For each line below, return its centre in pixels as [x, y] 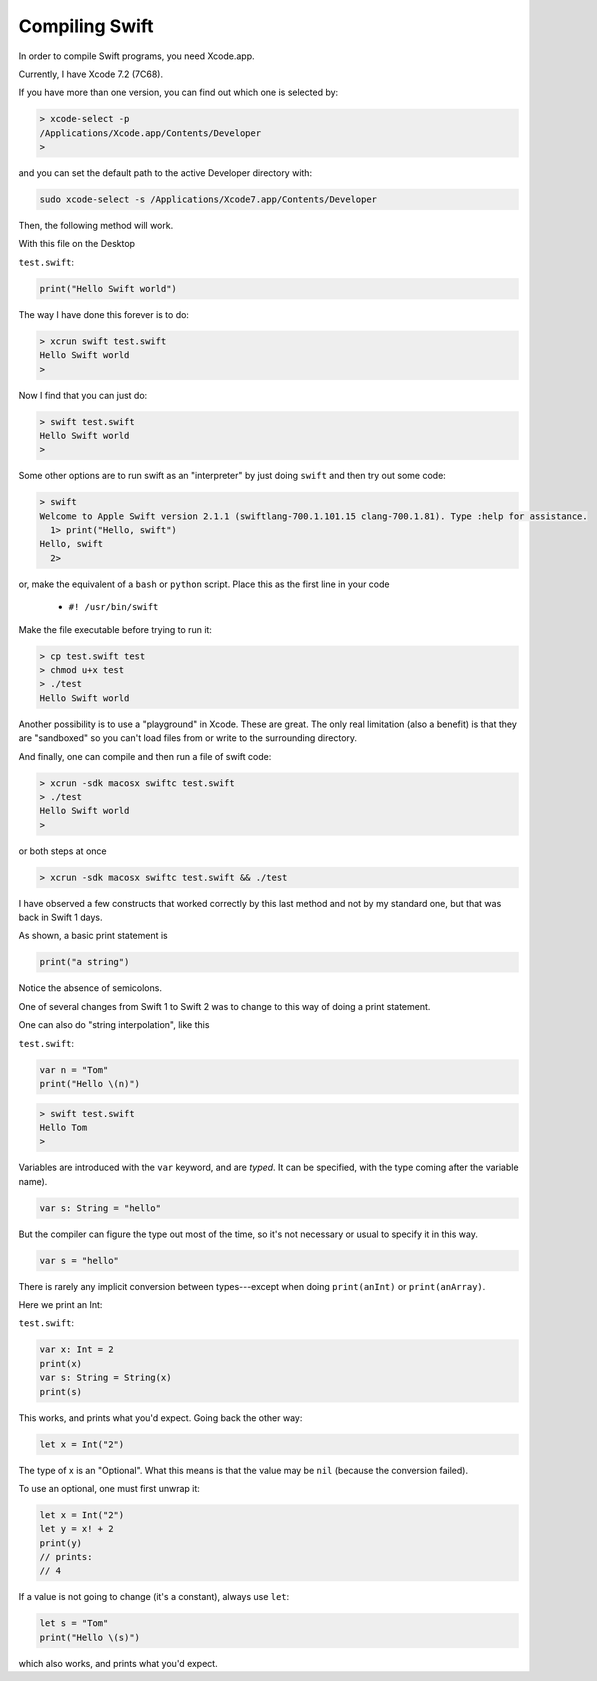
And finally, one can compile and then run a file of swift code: [145, 756]
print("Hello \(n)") [89, 1083]
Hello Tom [63, 1127]
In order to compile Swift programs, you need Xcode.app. [136, 56]
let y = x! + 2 [76, 1529]
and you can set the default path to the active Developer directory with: [165, 173]
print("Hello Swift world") [108, 288]
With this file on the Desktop [76, 244]
